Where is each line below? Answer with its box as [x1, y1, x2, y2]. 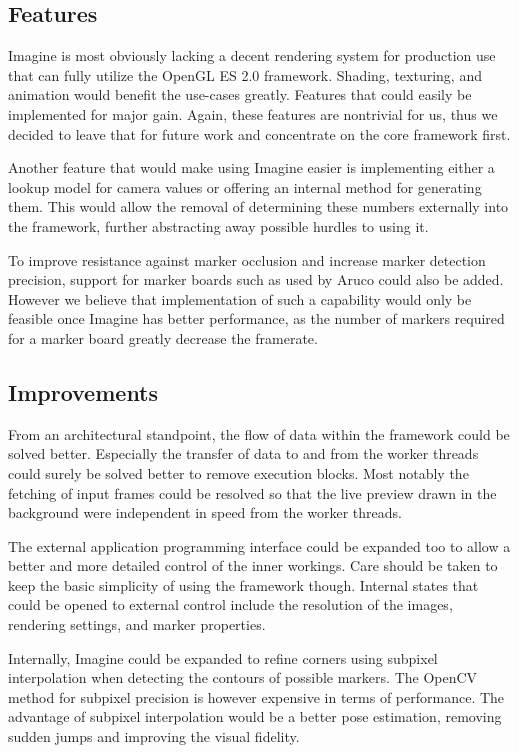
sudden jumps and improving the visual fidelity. [8, 726, 300, 747]
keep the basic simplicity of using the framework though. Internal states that [8, 574, 479, 595]
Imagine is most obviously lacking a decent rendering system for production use [8, 45, 496, 66]
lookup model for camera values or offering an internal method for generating [8, 176, 482, 197]
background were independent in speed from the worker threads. [8, 502, 402, 523]
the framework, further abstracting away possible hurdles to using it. [8, 215, 429, 236]
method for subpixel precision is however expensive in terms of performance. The [8, 686, 505, 707]
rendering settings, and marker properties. [8, 614, 266, 635]
